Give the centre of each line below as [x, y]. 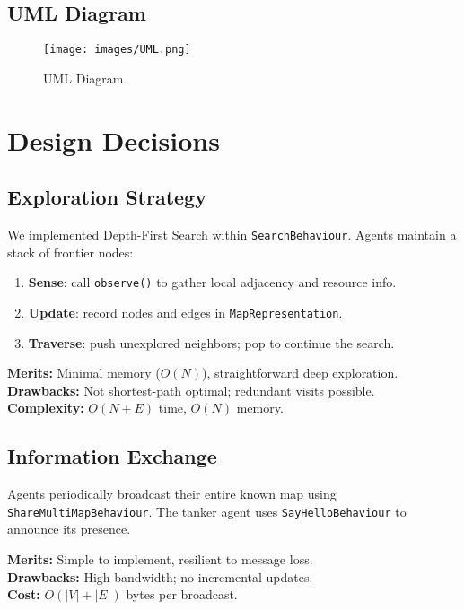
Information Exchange [112, 456]
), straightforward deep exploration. [300, 373]
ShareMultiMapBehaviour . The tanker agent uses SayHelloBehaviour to [207, 511]
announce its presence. [69, 529]
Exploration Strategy [107, 197]
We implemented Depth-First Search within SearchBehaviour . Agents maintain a [232, 235]
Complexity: [46, 408]
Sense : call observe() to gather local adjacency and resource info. [212, 282]
